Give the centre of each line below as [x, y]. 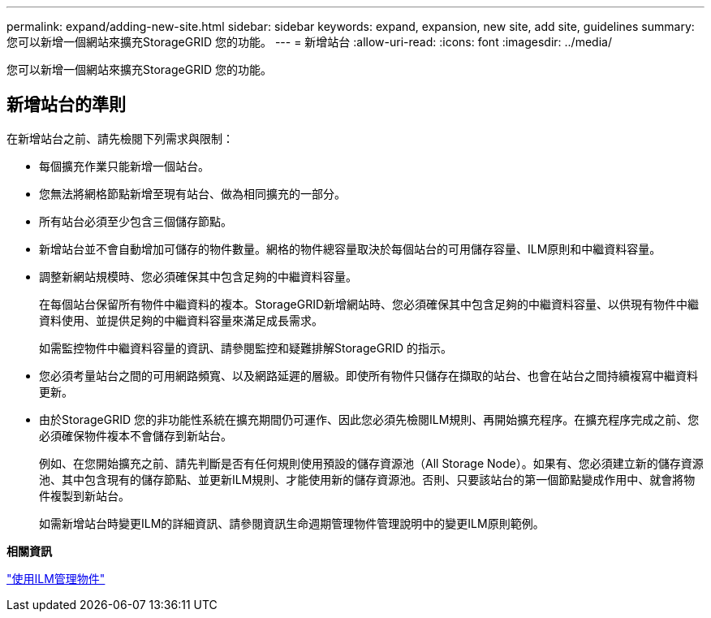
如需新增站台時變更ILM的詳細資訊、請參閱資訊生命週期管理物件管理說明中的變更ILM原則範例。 [292, 523]
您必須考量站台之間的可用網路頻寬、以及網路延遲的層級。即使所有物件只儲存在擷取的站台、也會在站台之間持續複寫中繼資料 [368, 375]
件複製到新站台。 [84, 495]
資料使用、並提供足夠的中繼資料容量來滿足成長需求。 [181, 320]
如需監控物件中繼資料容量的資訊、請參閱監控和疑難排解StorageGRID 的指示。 [246, 348]
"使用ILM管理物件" [56, 578]
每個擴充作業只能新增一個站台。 [124, 166]
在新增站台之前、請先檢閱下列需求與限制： [120, 138]
